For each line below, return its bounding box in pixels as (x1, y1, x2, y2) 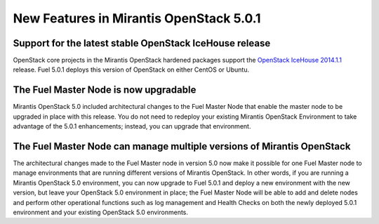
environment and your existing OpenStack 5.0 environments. (13, 208, 189, 216)
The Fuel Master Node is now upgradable (13, 84, 197, 96)
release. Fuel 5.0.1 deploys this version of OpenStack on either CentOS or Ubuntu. (13, 65, 249, 74)
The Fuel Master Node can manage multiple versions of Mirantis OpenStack (13, 140, 351, 152)
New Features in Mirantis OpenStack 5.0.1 (13, 11, 261, 26)
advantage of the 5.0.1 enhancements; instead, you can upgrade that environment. (13, 122, 251, 131)
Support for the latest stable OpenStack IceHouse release (13, 37, 271, 49)
